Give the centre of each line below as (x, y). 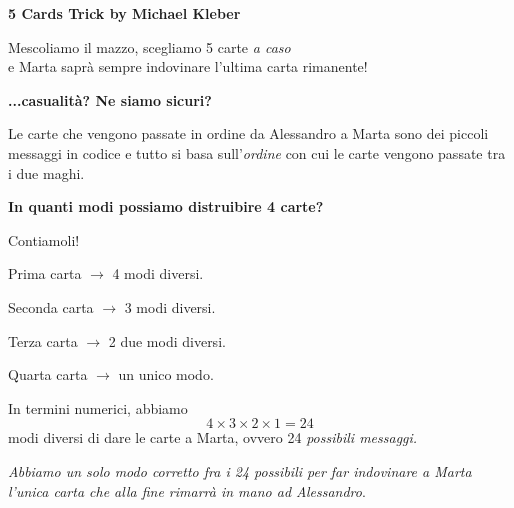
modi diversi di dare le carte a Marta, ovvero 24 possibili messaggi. (213, 437)
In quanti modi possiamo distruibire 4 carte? (166, 206)
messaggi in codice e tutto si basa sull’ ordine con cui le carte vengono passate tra (257, 152)
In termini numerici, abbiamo (98, 407)
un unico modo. (166, 374)
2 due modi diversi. (167, 340)
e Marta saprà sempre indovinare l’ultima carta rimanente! (188, 66)
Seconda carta (51, 306)
